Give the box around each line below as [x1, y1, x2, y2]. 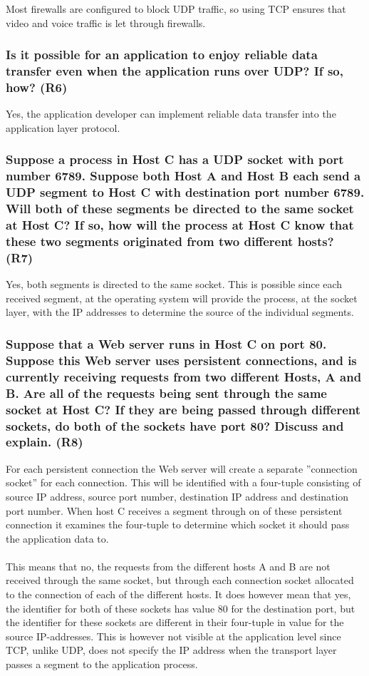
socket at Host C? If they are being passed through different [6, 400, 361, 418]
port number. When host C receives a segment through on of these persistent [6, 503, 343, 518]
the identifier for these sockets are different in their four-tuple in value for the [6, 615, 344, 630]
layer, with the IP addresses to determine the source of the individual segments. [6, 304, 354, 319]
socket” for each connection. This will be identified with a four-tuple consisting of [6, 475, 361, 490]
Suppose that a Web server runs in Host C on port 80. [6, 334, 327, 352]
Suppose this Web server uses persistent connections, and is [6, 351, 357, 369]
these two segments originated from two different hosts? [6, 232, 334, 250]
